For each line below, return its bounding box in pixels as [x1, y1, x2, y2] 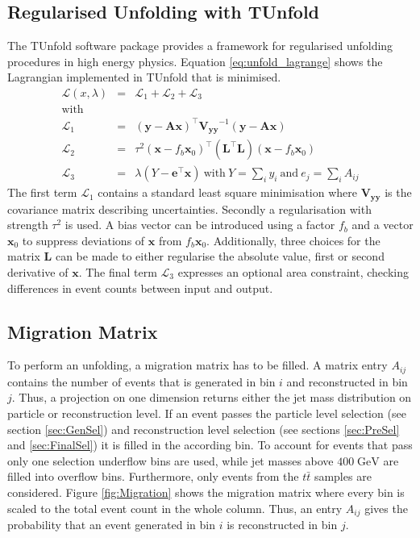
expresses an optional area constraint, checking [177, 263, 409, 280]
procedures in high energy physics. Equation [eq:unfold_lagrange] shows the [7, 52, 383, 69]
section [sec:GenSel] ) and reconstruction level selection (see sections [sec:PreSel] [7, 420, 400, 437]
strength [7, 216, 48, 233]
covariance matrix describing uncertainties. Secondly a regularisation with [7, 200, 372, 217]
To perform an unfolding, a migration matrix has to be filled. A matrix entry [7, 357, 388, 373]
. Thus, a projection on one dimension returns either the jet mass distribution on [11, 389, 412, 406]
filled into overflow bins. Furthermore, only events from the [7, 468, 299, 485]
